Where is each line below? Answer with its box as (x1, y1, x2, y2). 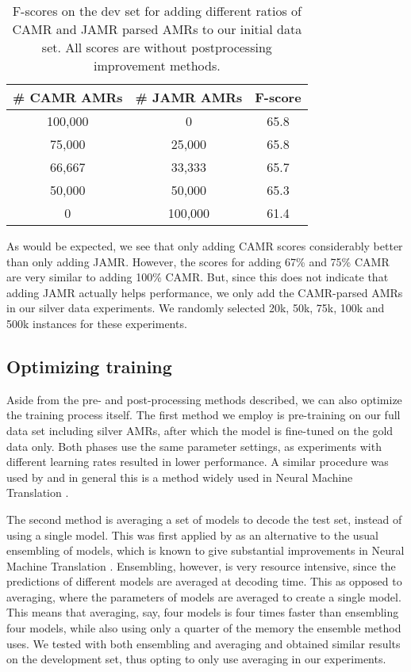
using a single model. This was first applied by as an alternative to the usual (6, 526, 378, 543)
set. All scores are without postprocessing (41, 38, 272, 56)
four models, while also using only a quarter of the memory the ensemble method (6, 620, 401, 636)
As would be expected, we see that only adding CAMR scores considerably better (6, 238, 403, 254)
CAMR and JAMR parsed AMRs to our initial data (12, 20, 302, 38)
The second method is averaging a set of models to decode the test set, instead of (6, 510, 402, 527)
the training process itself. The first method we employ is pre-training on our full (6, 407, 401, 423)
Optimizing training (6, 353, 172, 378)
